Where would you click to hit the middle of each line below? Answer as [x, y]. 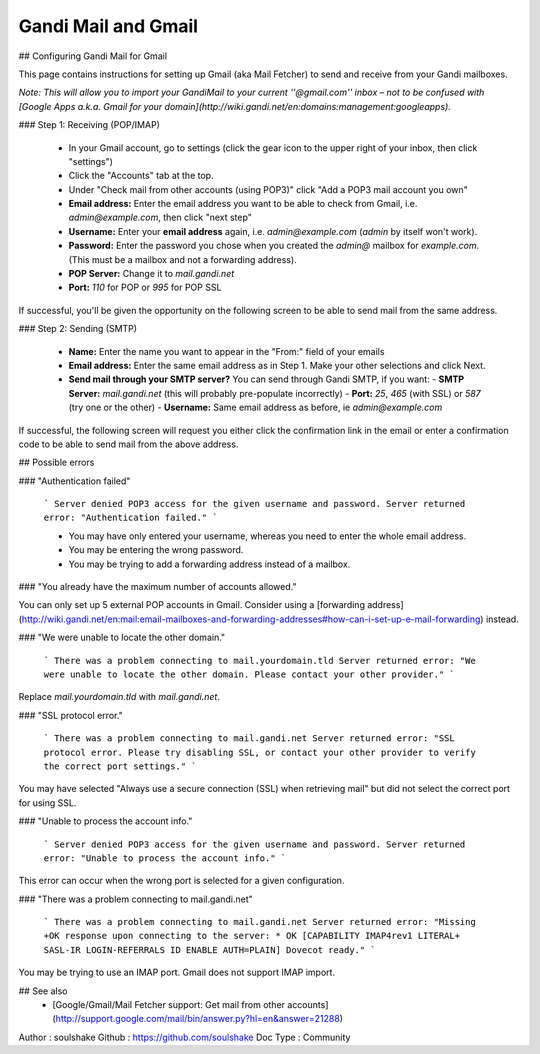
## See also [43, 991]
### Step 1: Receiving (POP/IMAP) [89, 125]
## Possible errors [56, 462]
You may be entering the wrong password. [156, 550]
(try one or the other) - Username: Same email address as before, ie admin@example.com [255, 407]
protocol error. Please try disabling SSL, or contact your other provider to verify [260, 752]
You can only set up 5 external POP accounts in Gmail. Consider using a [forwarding [191, 605]
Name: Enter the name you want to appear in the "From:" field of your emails [226, 351]
